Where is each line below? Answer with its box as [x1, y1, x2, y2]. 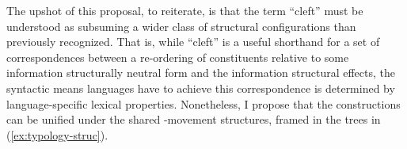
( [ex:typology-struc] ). [6, 126, 108, 143]
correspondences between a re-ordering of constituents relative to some [6, 48, 349, 65]
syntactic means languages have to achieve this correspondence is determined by [6, 79, 395, 96]
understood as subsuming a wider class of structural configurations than [6, 17, 356, 34]
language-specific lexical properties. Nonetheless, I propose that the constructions [6, 95, 401, 112]
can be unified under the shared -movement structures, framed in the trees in [6, 111, 381, 128]
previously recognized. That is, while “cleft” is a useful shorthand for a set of [6, 33, 380, 50]
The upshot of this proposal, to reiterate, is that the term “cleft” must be [6, 2, 363, 18]
